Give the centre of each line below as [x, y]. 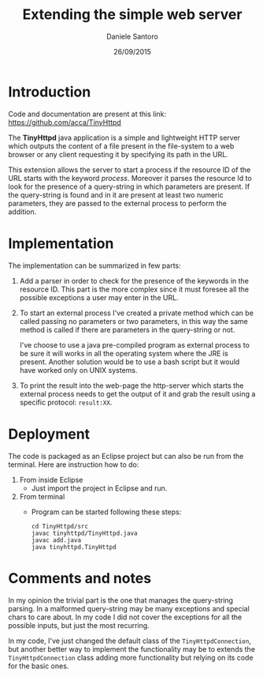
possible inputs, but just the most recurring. [79, 625]
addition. [22, 212]
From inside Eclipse [51, 480]
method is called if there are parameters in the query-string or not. [127, 329]
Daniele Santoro [132, 36]
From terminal [42, 496]
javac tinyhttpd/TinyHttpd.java [84, 533]
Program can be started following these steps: [106, 512]
